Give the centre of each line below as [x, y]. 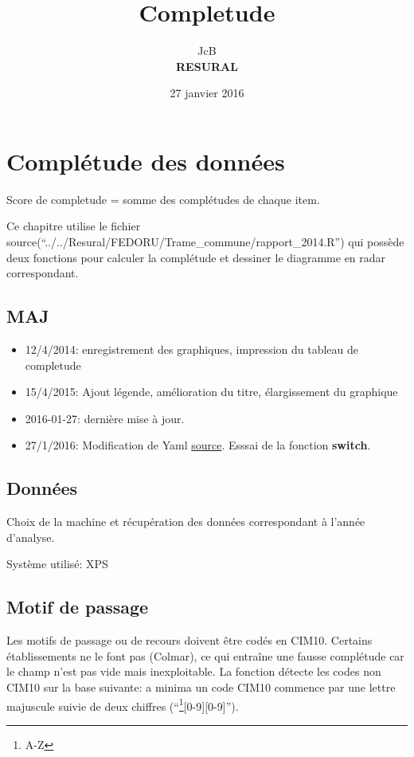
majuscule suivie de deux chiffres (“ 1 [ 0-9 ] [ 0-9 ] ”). [123, 704]
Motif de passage [78, 607]
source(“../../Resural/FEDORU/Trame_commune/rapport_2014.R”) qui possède [205, 242]
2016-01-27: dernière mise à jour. [105, 418]
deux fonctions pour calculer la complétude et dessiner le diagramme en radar [196, 257]
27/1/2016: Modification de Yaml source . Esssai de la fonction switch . [198, 445]
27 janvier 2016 [207, 93]
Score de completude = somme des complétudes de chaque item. [163, 199]
